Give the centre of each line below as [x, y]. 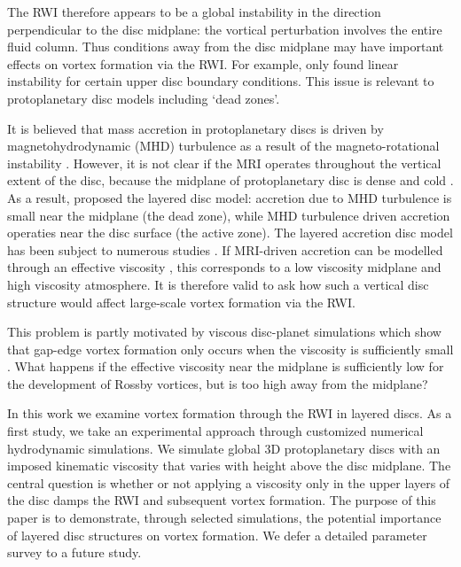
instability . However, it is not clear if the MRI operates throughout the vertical [224, 163]
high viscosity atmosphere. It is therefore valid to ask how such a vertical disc [218, 284]
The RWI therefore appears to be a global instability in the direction [194, 12]
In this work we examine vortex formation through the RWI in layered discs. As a [230, 413]
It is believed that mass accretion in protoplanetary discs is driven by [195, 128]
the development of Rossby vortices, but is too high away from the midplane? [218, 383]
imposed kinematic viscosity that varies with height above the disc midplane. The [229, 466]
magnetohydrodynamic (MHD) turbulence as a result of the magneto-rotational [223, 146]
